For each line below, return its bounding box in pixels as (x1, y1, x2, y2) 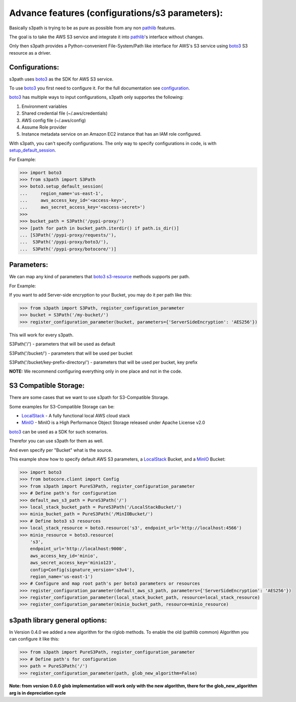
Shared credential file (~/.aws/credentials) (21, 110, 108, 116)
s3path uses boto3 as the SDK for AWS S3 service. (9, 76, 114, 82)
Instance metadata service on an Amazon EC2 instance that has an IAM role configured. (21, 131, 202, 137)
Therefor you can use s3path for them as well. (9, 438, 104, 444)
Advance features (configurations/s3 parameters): (9, 7, 223, 18)
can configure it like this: (9, 636, 59, 642)
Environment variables (21, 103, 67, 109)
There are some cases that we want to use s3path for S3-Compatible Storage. (9, 394, 169, 400)
